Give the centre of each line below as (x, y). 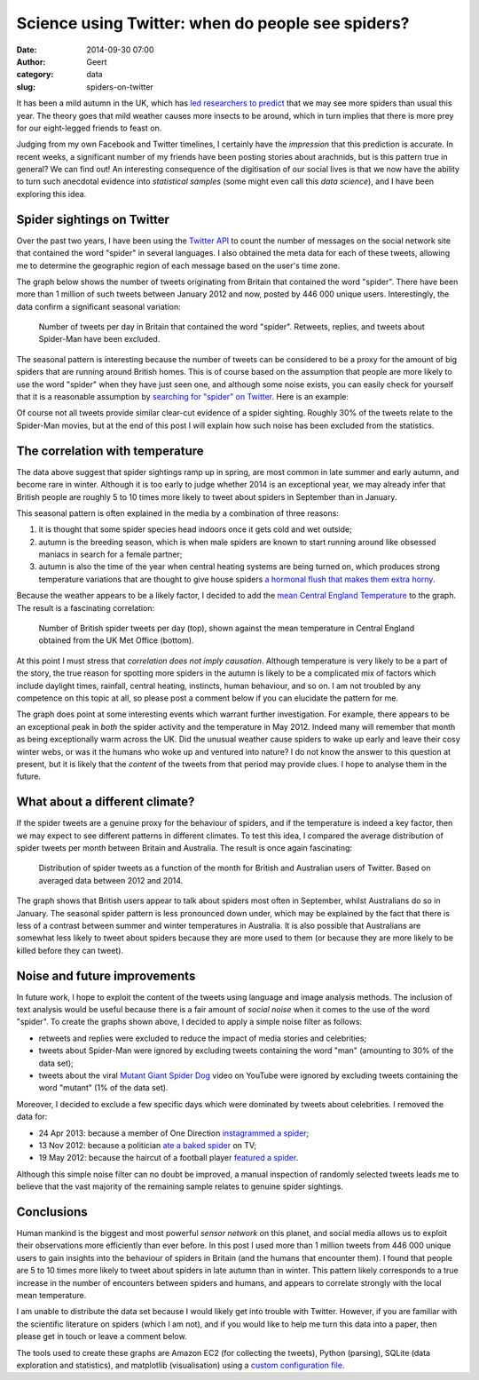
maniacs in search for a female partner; (110, 554)
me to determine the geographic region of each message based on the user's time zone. (178, 266)
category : (35, 75)
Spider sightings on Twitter (93, 219)
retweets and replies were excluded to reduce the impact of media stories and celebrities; (203, 1038)
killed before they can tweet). (70, 950)
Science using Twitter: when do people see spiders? (213, 23)
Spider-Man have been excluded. (99, 339)
